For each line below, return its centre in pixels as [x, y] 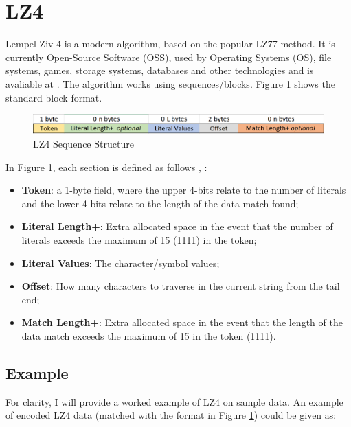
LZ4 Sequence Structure [83, 144]
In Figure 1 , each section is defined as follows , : [106, 166]
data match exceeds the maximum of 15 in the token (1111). [149, 336]
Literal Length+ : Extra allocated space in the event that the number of [177, 226]
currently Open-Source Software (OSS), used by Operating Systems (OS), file [169, 57]
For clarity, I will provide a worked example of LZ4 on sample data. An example [174, 401]
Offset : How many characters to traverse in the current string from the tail [181, 286]
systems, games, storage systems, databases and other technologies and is [160, 70]
